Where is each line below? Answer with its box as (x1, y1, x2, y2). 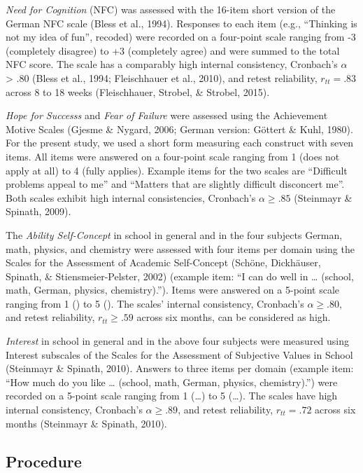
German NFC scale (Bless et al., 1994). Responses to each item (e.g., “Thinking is (6, 15, 357, 30)
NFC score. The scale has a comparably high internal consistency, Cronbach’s (6, 57, 338, 71)
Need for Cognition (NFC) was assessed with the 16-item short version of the (6, 2, 336, 16)
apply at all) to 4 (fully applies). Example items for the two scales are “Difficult (6, 163, 348, 177)
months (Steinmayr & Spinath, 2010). (6, 416, 167, 430)
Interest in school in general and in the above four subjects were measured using (6, 334, 350, 348)
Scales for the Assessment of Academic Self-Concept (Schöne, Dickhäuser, (6, 255, 321, 270)
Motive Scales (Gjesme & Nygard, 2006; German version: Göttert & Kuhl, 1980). (6, 121, 353, 136)
